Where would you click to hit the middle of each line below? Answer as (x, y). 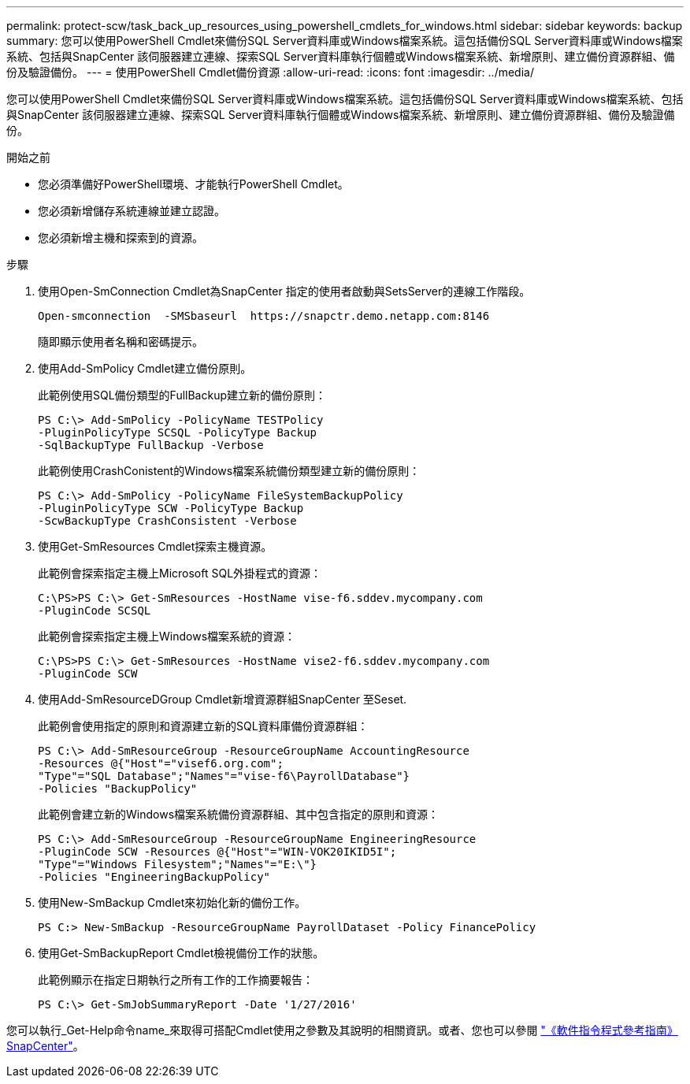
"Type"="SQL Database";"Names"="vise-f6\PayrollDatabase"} (224, 776)
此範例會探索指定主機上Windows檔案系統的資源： (167, 636)
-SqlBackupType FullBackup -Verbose (151, 445)
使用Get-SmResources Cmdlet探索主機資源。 (155, 546)
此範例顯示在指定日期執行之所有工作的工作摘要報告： (176, 980)
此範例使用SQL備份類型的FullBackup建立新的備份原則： (182, 395)
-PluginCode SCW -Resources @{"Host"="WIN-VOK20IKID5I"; (217, 852)
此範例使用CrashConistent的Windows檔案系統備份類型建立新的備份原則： (229, 471)
